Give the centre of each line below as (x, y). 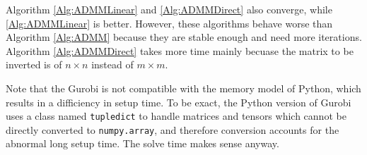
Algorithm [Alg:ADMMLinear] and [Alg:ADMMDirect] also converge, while (169, 9)
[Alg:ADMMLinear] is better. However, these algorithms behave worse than (169, 23)
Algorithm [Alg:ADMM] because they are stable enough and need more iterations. (184, 37)
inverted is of (34, 64)
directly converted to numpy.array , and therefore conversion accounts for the (173, 129)
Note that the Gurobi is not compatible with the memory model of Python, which (183, 88)
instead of (112, 64)
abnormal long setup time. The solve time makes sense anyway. (142, 143)
